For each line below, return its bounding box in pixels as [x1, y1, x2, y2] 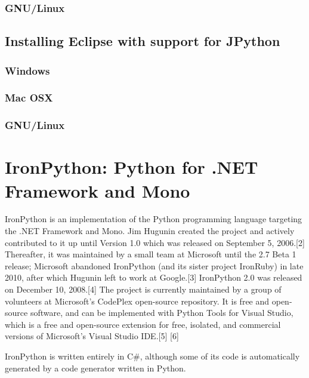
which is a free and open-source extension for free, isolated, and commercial [5, 318, 281, 330]
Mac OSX [5, 90, 53, 105]
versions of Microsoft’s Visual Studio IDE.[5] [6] [5, 330, 179, 342]
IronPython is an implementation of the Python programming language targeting [5, 213, 302, 225]
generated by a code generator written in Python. [5, 361, 186, 374]
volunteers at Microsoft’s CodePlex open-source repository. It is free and [5, 294, 270, 307]
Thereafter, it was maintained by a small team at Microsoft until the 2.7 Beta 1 [5, 248, 296, 260]
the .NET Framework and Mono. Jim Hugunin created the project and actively [5, 225, 295, 237]
